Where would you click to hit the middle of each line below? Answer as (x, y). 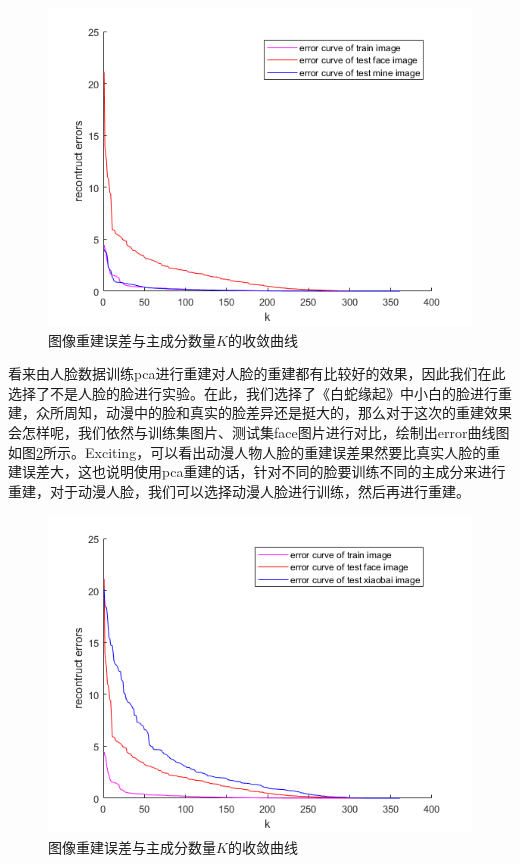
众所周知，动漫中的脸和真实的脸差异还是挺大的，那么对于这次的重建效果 (273, 412)
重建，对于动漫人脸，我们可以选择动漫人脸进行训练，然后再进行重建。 (239, 490)
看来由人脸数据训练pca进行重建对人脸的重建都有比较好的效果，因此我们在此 (257, 373)
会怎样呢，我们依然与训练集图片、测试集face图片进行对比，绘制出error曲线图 (259, 431)
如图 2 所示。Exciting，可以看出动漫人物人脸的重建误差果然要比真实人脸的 (247, 451)
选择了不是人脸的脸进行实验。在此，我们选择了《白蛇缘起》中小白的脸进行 (253, 392)
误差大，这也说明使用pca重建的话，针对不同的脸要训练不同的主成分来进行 (263, 471)
